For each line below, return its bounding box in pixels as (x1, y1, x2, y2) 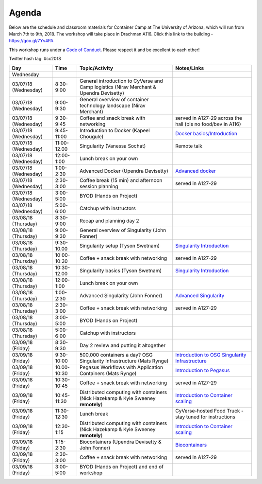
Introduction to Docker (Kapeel (79, 127, 150, 134)
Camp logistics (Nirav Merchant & (79, 83, 157, 90)
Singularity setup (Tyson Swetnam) (79, 242, 160, 249)
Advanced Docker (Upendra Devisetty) (79, 167, 168, 174)
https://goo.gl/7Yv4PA (9, 38, 53, 44)
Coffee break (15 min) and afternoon (79, 177, 163, 183)
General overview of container (79, 96, 149, 103)
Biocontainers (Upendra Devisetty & (79, 438, 162, 445)
